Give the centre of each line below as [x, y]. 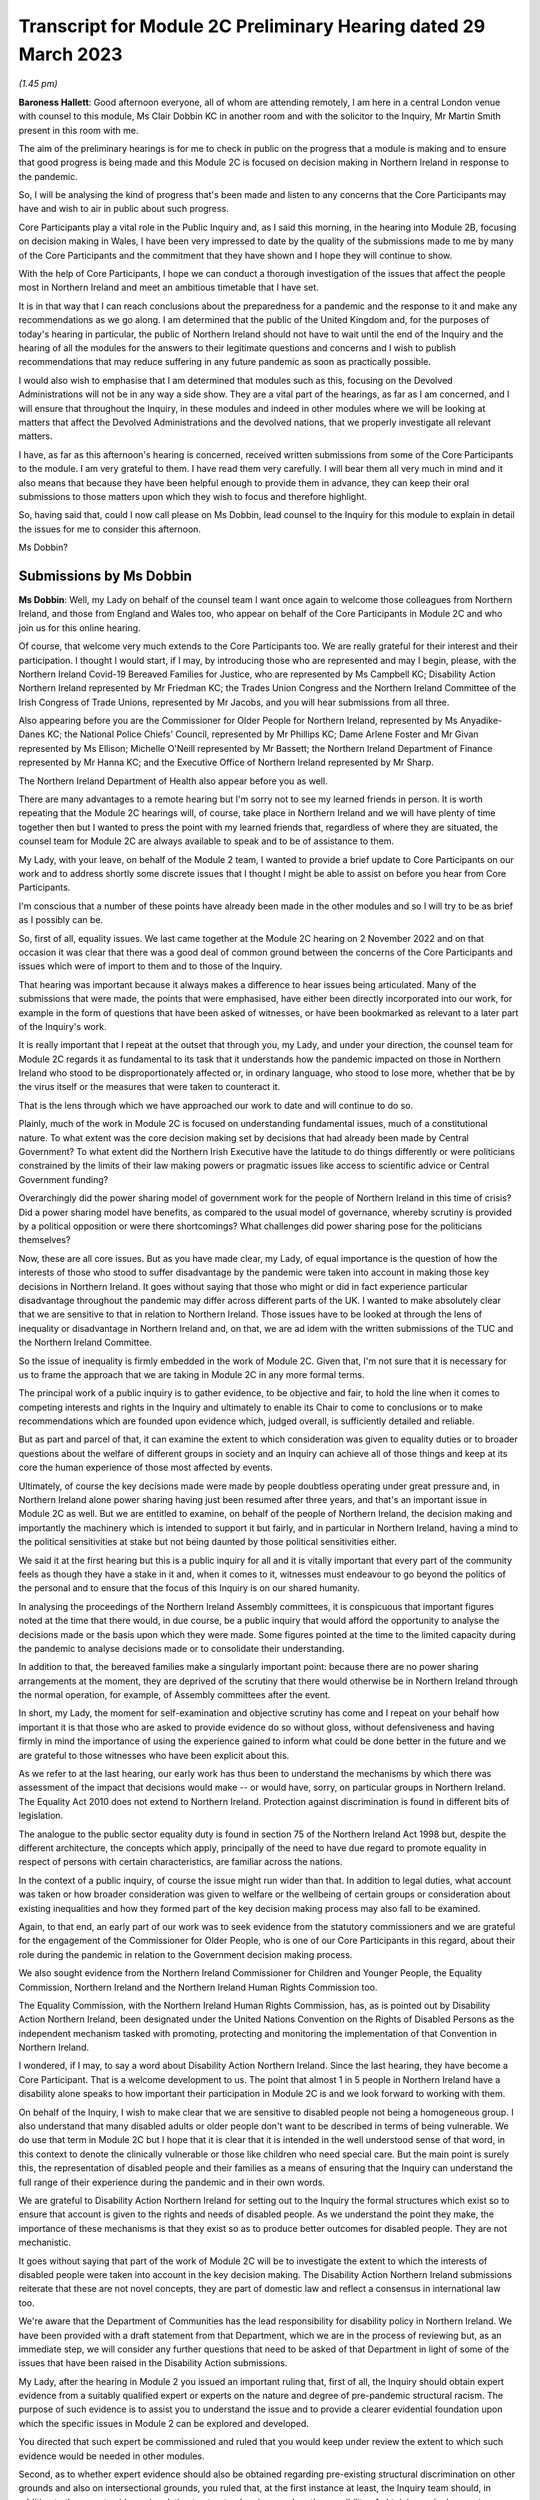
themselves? [44, 1240]
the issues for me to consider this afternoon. [110, 529]
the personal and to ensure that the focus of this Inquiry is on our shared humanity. [189, 1588]
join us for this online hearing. [79, 627]
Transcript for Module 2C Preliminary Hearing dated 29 [252, 26]
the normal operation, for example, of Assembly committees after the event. [174, 1695]
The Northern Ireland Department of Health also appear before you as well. [173, 781]
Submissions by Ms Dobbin [105, 575]
